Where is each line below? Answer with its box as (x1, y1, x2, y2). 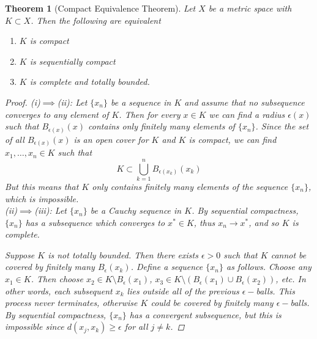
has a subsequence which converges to (25, 216, 165, 228)
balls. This (256, 284, 295, 297)
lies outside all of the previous (127, 284, 239, 297)
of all (5, 133, 24, 145)
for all (124, 320, 148, 333)
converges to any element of (5, 108, 109, 120)
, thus (193, 216, 215, 228)
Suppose (5, 248, 35, 261)
